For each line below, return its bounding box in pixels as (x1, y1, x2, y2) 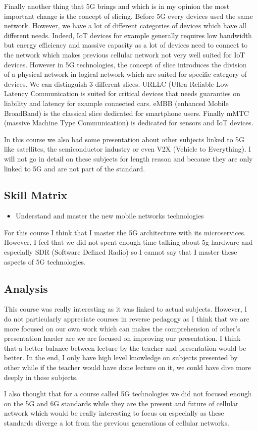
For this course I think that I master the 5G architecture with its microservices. (4, 227, 246, 237)
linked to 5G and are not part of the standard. (4, 163, 145, 173)
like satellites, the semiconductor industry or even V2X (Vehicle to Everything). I (4, 144, 251, 154)
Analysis (4, 280, 48, 296)
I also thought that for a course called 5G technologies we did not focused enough (4, 388, 252, 399)
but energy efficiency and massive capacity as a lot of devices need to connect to (4, 40, 248, 50)
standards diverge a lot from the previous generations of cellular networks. (4, 418, 229, 428)
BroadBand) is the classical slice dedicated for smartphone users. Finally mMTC (4, 108, 249, 118)
